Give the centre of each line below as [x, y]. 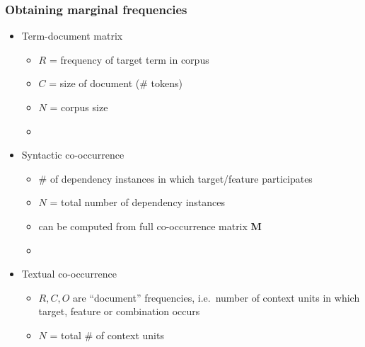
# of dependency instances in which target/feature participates [175, 178]
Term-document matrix [72, 36]
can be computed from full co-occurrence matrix [143, 226]
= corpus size [79, 107]
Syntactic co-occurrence [73, 155]
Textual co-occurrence [69, 274]
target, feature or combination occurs [119, 311]
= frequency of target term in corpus [129, 59]
